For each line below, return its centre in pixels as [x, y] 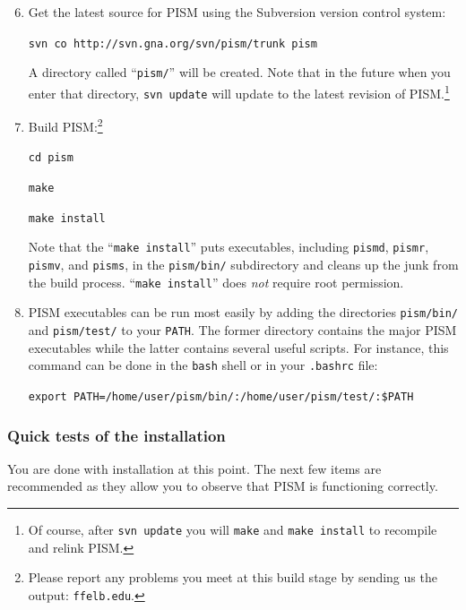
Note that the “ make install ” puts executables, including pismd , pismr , [229, 247]
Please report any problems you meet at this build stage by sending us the [233, 577]
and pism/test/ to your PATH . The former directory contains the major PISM [242, 330]
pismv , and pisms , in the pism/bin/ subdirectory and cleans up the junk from [243, 265]
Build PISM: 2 [65, 125]
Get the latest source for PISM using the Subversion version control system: [237, 12]
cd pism [51, 158]
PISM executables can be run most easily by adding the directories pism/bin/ [243, 312]
